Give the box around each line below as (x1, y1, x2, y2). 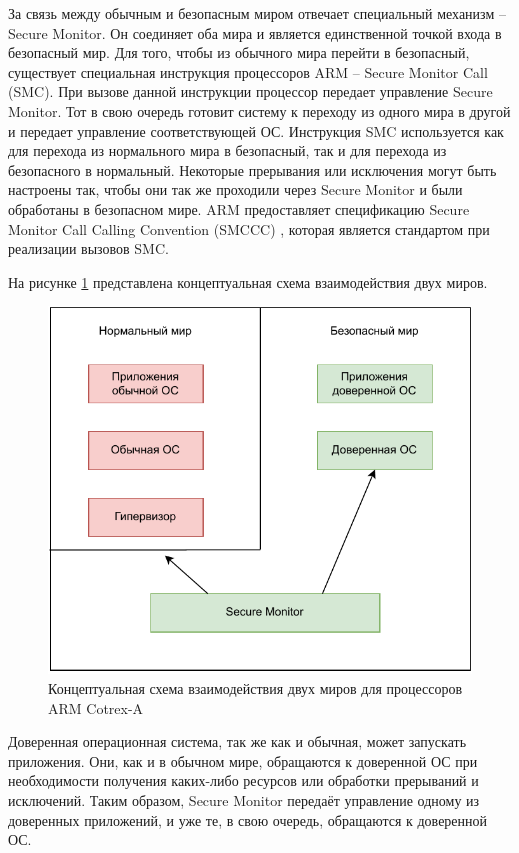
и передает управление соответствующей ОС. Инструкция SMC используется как (8, 120, 504, 141)
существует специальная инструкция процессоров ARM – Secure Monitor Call (8, 61, 488, 82)
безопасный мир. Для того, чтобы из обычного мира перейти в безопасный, (8, 42, 470, 63)
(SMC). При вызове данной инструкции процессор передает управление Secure (8, 81, 493, 102)
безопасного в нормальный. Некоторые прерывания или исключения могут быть (8, 159, 497, 180)
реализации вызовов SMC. (8, 238, 169, 259)
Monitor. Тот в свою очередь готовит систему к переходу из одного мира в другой (8, 100, 511, 121)
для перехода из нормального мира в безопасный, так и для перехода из (8, 140, 447, 161)
